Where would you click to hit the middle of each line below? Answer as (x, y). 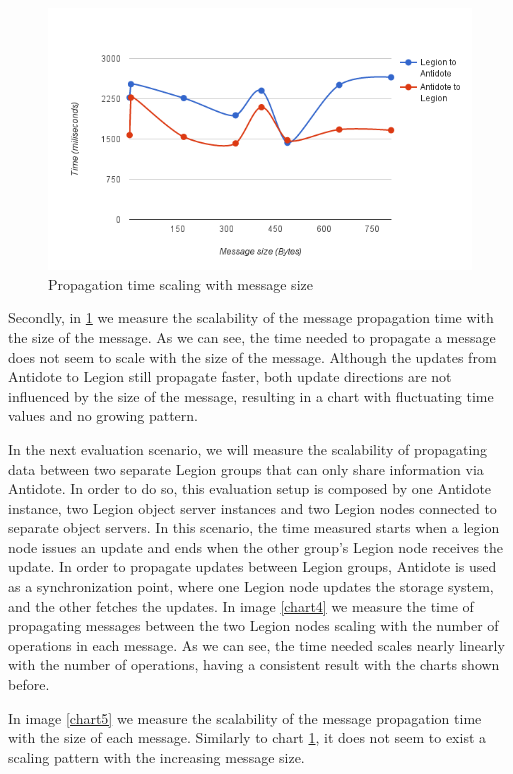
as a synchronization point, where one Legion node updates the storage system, (251, 586)
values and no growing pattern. (103, 415)
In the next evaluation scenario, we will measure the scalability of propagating (248, 448)
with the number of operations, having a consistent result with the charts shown (254, 664)
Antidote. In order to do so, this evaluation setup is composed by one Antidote (250, 488)
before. (29, 684)
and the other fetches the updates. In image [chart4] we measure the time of (241, 605)
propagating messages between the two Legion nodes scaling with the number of (253, 625)
